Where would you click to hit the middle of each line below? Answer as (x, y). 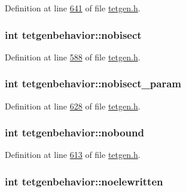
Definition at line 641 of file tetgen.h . (73, 8)
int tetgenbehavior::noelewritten (84, 181)
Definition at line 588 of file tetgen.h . (73, 57)
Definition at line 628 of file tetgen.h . (73, 106)
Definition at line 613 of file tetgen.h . (73, 155)
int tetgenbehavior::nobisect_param (93, 83)
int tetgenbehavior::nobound (74, 132)
